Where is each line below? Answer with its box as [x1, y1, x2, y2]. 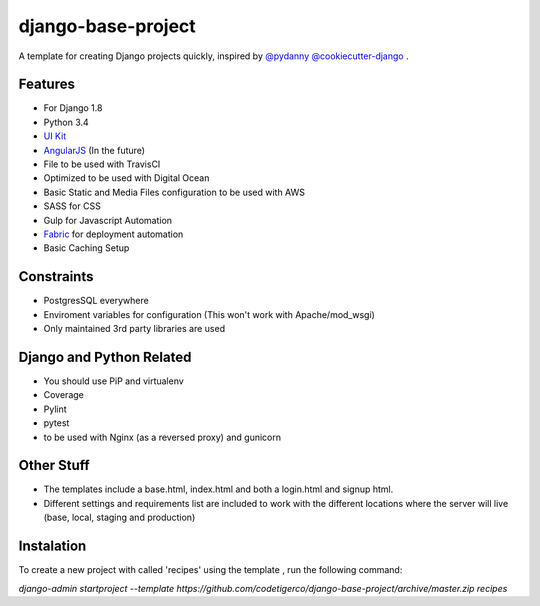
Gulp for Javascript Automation [43, 214, 173, 226]
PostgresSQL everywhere [43, 295, 149, 307]
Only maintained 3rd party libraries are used [43, 323, 225, 335]
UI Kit [43, 130, 67, 142]
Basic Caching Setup [43, 242, 130, 254]
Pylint [43, 403, 67, 415]
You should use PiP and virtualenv [43, 375, 184, 387]
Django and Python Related [18, 348, 192, 365]
